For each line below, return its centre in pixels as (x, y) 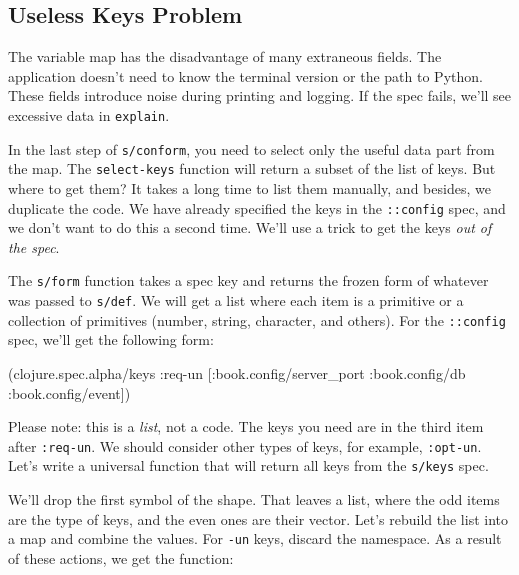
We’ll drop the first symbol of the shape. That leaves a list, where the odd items (254, 499)
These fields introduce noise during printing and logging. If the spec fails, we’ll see (260, 95)
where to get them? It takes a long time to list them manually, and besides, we (249, 187)
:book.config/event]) (69, 392)
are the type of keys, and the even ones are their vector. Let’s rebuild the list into (258, 518)
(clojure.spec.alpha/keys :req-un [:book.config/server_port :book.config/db (237, 372)
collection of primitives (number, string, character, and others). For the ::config (257, 319)
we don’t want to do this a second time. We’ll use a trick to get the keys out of (250, 227)
